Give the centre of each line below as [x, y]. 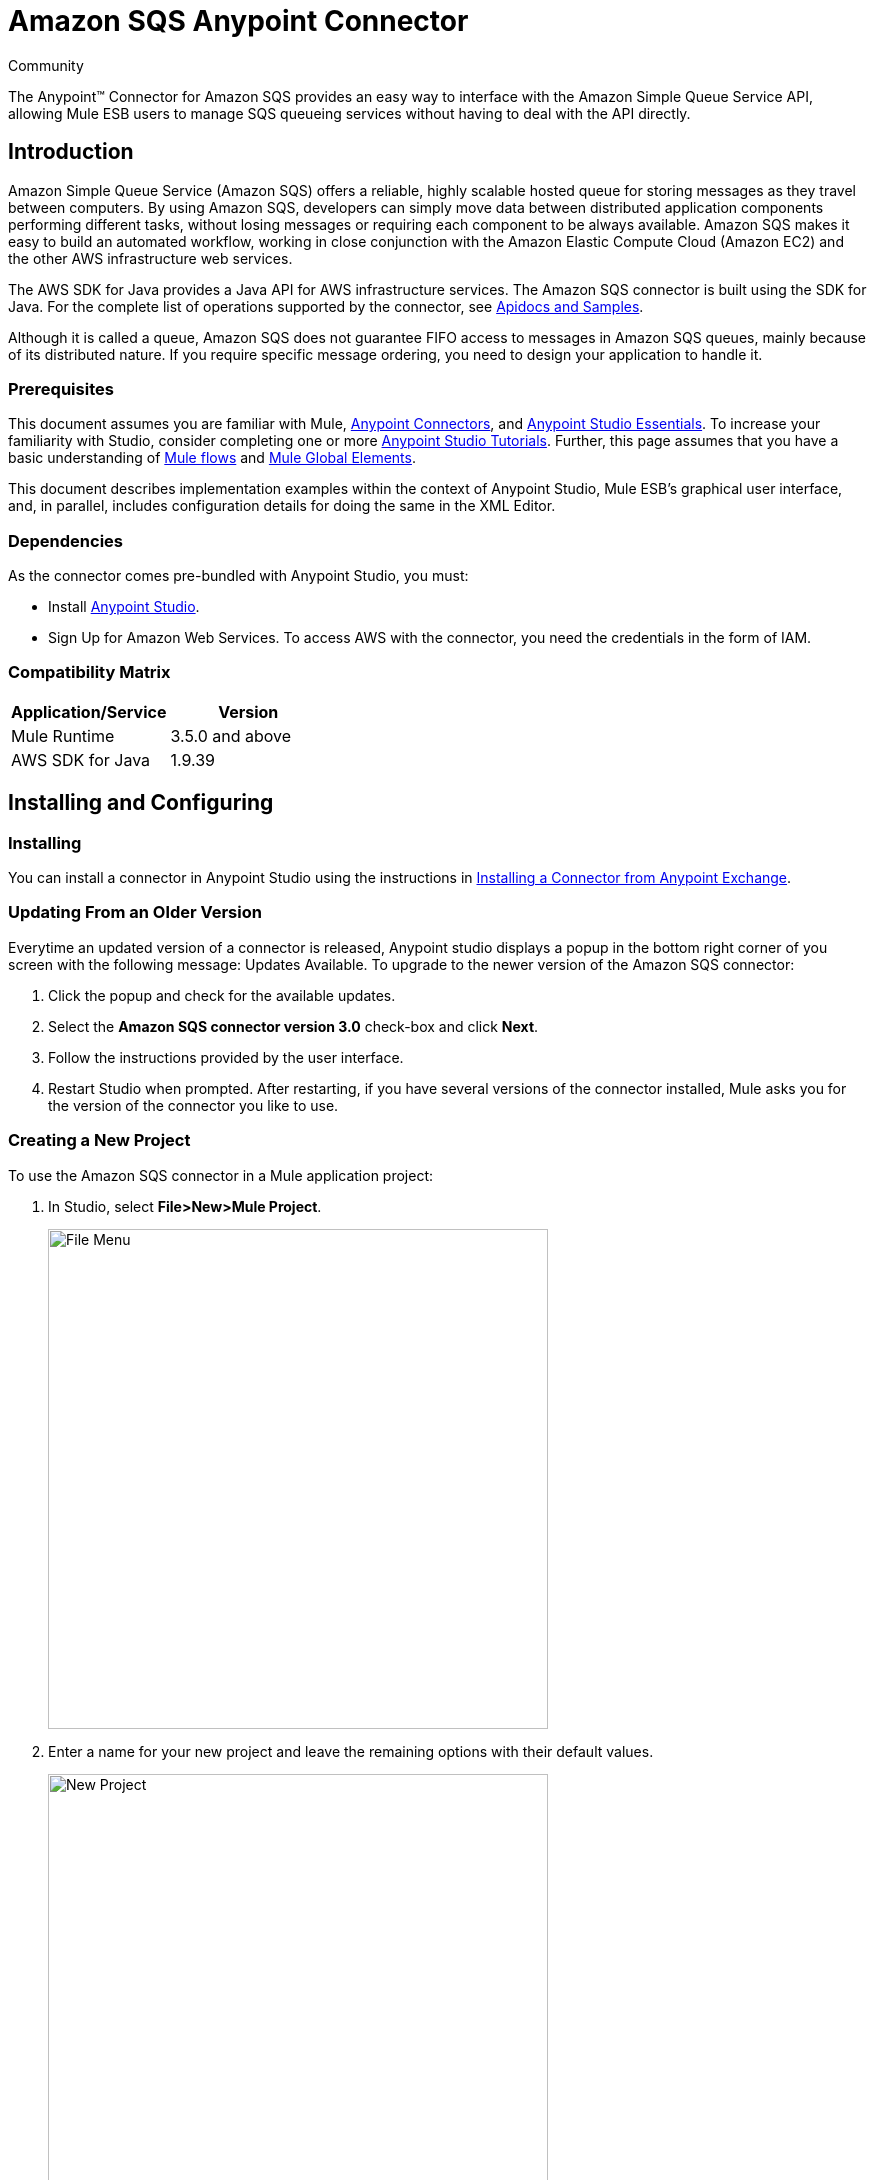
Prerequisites [61, 388]
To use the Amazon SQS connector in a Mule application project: [221, 1175]
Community [46, 65]
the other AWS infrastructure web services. [150, 258]
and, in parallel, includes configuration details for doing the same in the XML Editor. [282, 506]
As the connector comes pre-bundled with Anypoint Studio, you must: [238, 576]
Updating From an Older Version [135, 912]
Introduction [71, 152]
